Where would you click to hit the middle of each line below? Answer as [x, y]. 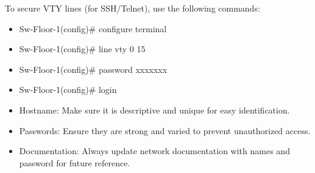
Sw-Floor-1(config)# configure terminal [93, 28]
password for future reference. [75, 162]
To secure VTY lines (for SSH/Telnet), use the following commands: [133, 8]
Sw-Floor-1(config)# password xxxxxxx [93, 69]
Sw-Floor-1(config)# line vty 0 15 [82, 49]
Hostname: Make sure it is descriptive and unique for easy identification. [154, 110]
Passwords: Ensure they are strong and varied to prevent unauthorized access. [165, 130]
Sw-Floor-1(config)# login [68, 90]
